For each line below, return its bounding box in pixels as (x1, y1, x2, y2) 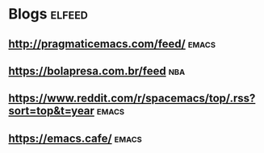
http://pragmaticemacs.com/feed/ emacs (8, 37, 216, 51)
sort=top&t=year (8, 104, 95, 118)
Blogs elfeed (8, 5, 89, 23)
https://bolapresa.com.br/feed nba (8, 64, 186, 77)
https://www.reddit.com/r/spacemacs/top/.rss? (8, 92, 256, 105)
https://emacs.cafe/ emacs (8, 131, 143, 145)
